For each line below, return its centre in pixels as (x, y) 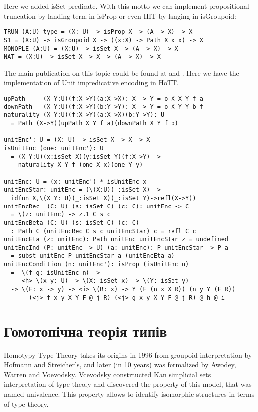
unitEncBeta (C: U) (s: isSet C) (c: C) (72, 223)
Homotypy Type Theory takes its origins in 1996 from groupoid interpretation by (128, 355)
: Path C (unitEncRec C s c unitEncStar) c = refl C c (104, 231)
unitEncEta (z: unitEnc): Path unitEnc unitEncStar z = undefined (116, 240)
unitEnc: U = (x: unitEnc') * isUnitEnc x (75, 181)
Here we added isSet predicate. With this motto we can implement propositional (127, 6)
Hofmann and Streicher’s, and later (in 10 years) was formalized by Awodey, (120, 364)
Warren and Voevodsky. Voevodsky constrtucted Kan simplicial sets (108, 374)
